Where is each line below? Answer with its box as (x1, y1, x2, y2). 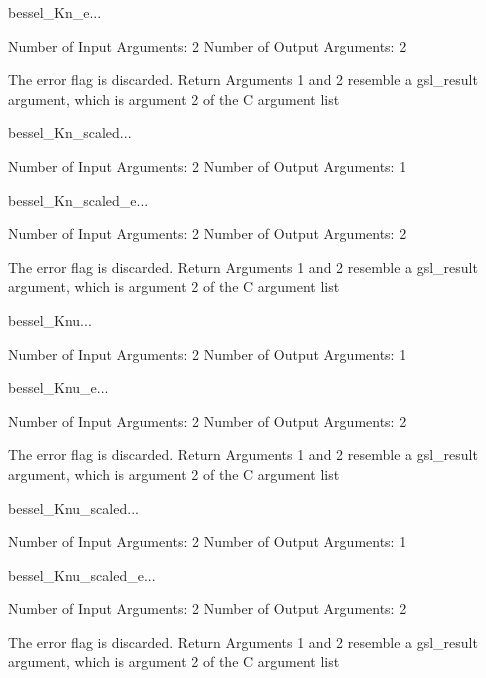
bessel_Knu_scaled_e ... (8, 564, 156, 585)
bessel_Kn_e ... (8, 2, 102, 22)
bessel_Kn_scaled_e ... (8, 189, 149, 210)
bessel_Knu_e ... (8, 377, 109, 398)
